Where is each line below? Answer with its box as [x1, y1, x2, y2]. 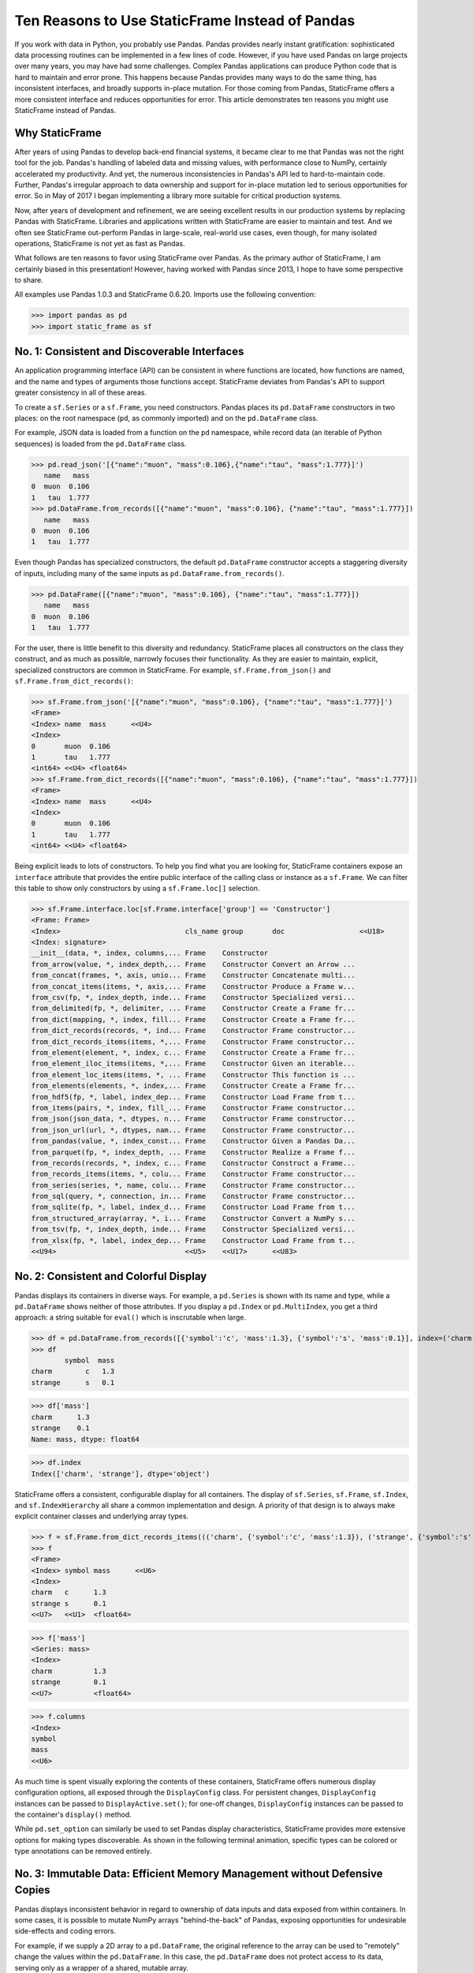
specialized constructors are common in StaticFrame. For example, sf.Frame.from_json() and [14, 665, 331, 675]
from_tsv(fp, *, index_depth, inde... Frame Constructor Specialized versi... [31, 1225, 356, 1234]
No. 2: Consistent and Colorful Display [14, 1270, 207, 1283]
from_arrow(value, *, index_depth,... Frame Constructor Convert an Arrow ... [31, 960, 356, 968]
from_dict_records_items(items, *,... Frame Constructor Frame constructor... [31, 1037, 356, 1046]
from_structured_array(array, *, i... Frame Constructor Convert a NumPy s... [31, 1214, 356, 1222]
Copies [14, 1883, 50, 1897]
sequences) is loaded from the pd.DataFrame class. [14, 439, 187, 448]
